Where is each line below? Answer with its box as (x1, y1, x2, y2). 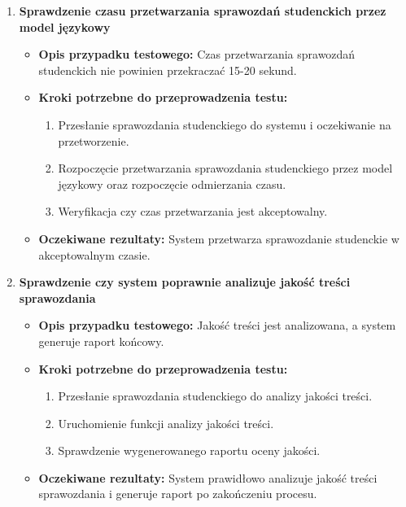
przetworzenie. (58, 132, 129, 149)
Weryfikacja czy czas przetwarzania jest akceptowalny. (58, 203, 328, 220)
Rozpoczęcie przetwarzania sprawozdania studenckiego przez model (58, 160, 393, 177)
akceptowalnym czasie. (38, 246, 151, 263)
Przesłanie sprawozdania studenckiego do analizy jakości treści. (58, 387, 373, 404)
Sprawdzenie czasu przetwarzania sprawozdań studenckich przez (19, 2, 386, 19)
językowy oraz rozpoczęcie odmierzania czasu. (58, 175, 286, 192)
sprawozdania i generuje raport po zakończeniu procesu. (38, 485, 317, 502)
